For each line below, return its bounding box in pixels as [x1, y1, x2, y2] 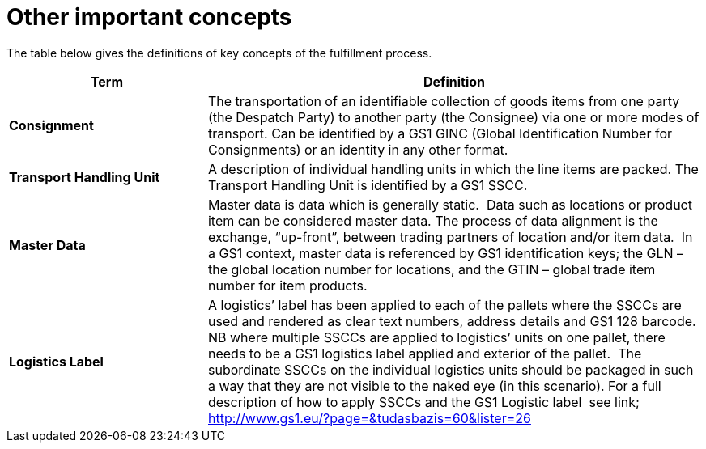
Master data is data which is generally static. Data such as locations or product [207, 196, 692, 213]
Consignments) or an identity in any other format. [207, 141, 508, 158]
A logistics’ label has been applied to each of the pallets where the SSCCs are [207, 296, 682, 313]
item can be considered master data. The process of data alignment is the [207, 212, 658, 229]
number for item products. [207, 277, 368, 294]
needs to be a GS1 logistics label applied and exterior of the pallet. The [207, 345, 642, 362]
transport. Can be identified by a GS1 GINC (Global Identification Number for [207, 125, 673, 142]
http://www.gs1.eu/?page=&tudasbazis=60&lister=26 [207, 409, 531, 426]
